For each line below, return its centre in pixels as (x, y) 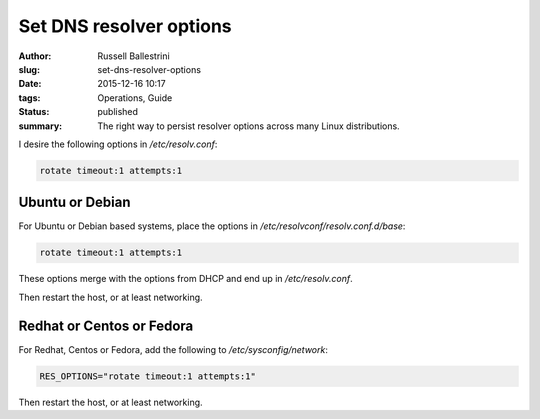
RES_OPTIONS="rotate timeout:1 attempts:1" (148, 376)
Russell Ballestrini (133, 56)
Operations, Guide (135, 97)
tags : (29, 97)
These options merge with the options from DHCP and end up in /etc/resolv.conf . (186, 279)
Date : (30, 84)
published (118, 112)
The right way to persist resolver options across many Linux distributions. (248, 126)
